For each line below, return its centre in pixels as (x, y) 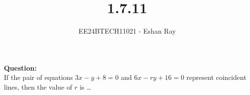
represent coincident (216, 77)
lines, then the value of (38, 86)
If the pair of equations (38, 77)
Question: (20, 67)
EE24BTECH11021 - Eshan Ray (127, 31)
